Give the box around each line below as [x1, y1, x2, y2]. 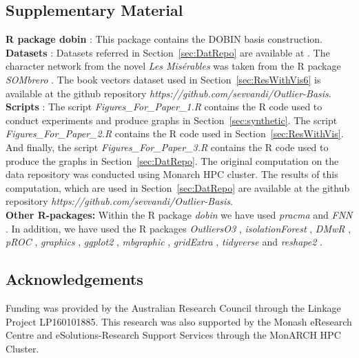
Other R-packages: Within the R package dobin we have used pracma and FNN [6, 207, 353, 221]
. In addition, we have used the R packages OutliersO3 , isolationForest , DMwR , [6, 221, 351, 235]
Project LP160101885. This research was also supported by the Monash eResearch [6, 314, 352, 328]
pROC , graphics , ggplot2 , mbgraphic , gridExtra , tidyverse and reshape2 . [6, 235, 322, 249]
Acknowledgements [6, 268, 143, 290]
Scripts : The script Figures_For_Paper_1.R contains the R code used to [6, 99, 322, 114]
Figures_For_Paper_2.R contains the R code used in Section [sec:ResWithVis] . [6, 126, 344, 141]
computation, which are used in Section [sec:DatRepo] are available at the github [6, 180, 350, 195]
